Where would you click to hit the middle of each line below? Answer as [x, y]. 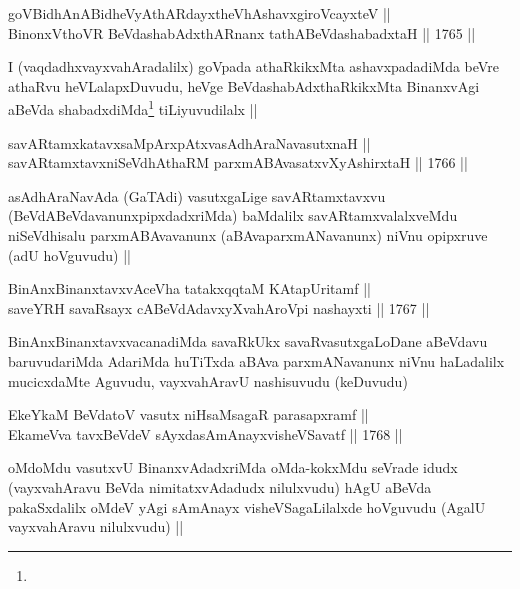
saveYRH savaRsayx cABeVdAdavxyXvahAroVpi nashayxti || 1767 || [219, 307]
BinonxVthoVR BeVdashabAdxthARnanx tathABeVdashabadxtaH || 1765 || [242, 32]
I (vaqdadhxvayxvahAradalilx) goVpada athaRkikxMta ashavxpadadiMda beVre [253, 66]
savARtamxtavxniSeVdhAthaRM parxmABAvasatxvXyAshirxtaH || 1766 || [238, 162]
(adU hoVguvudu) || [69, 254]
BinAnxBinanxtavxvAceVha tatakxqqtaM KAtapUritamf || [189, 288]
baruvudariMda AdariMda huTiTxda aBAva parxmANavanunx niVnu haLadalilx [256, 360]
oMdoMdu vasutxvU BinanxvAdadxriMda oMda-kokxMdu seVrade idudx [233, 467]
